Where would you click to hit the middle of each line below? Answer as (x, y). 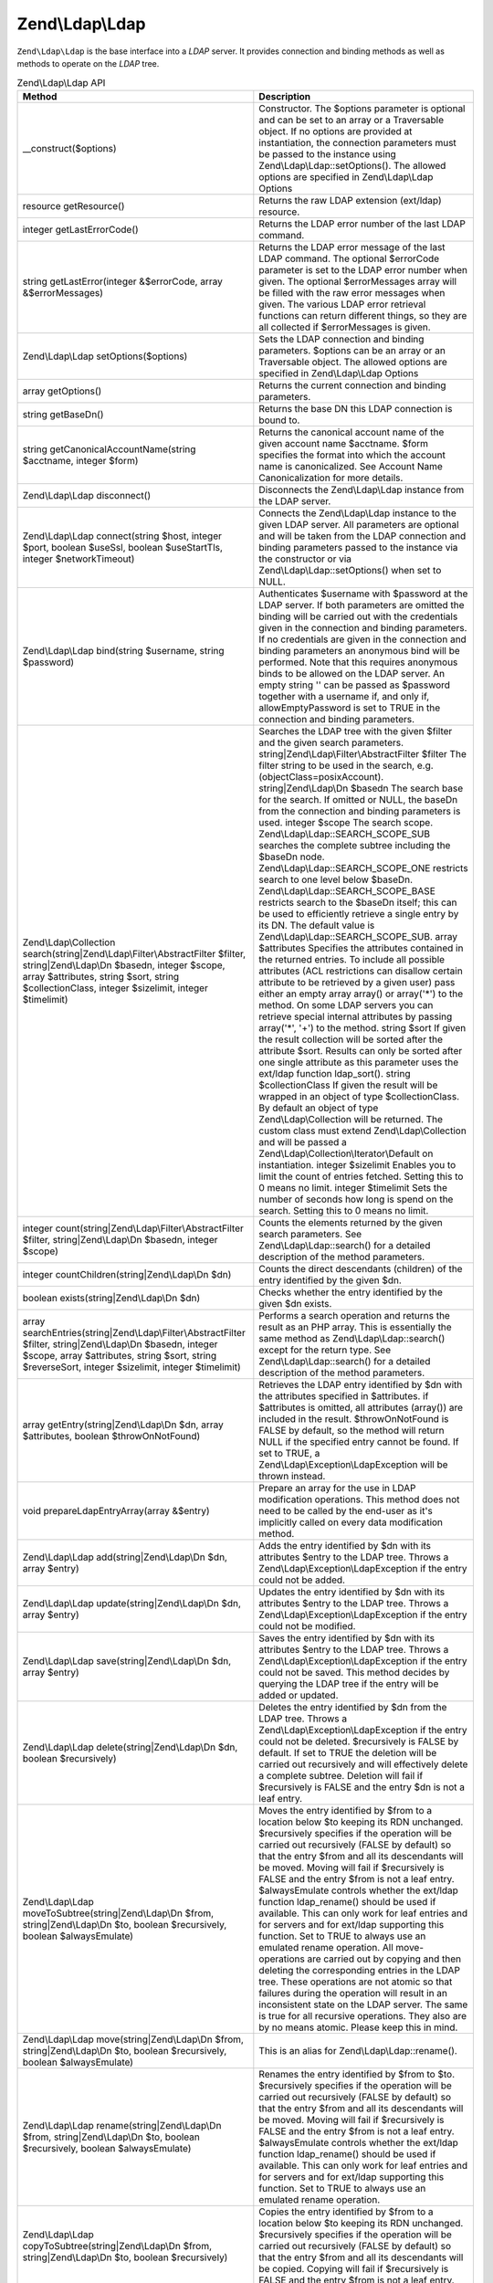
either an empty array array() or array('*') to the (361, 994)
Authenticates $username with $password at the (363, 594)
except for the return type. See (325, 1350)
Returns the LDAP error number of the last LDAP (362, 224)
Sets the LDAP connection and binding (341, 339)
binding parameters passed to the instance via (358, 547)
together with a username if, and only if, (344, 696)
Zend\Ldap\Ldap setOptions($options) (105, 356)
